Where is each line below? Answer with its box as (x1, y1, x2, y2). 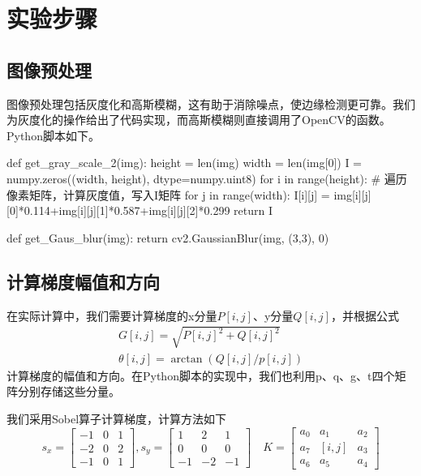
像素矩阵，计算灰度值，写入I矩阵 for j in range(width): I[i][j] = (6, 186, 330, 203)
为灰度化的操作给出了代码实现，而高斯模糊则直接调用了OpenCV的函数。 (6, 111, 391, 128)
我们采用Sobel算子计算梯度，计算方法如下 (6, 410, 227, 427)
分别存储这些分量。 (17, 383, 120, 400)
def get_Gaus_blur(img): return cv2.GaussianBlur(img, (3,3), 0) (6, 229, 329, 246)
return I (234, 202, 273, 219)
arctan (170, 353, 203, 365)
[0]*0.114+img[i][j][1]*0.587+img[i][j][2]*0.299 (6, 202, 230, 219)
